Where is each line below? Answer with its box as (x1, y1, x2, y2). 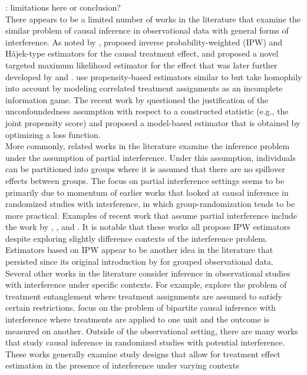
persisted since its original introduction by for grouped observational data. (5, 255, 273, 268)
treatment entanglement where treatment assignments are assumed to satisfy (5, 290, 283, 302)
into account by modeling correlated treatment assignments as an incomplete (5, 82, 283, 94)
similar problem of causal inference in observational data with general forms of (5, 24, 289, 37)
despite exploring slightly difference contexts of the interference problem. (5, 232, 268, 244)
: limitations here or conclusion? (5, 1, 121, 13)
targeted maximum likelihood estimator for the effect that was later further (5, 58, 278, 71)
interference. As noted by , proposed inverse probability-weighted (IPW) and (5, 35, 283, 48)
